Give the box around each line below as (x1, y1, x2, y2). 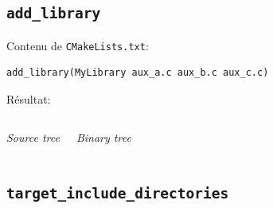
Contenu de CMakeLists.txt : (6, 37, 149, 53)
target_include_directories (6, 184, 229, 202)
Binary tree (76, 128, 131, 145)
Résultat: (6, 91, 51, 108)
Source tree (6, 128, 60, 145)
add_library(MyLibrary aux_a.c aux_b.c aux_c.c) (6, 67, 269, 79)
